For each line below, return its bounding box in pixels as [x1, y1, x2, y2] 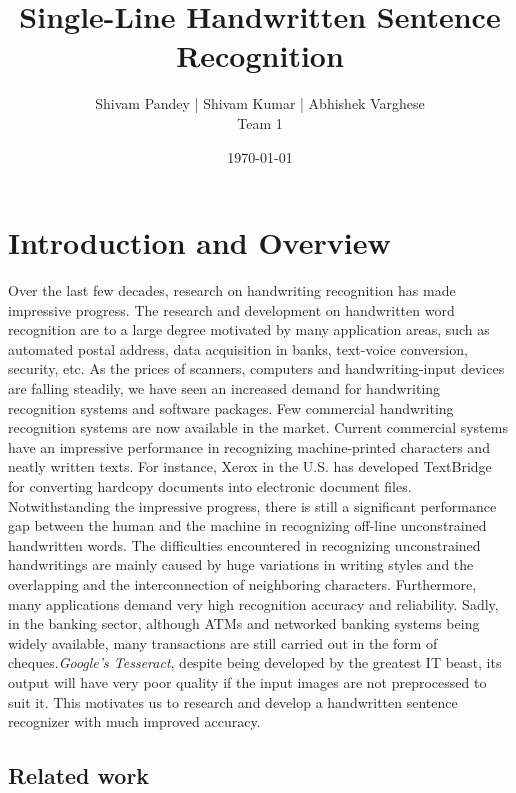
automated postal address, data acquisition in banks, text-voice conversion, [8, 338, 468, 359]
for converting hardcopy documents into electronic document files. [8, 475, 412, 496]
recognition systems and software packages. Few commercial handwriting [8, 397, 454, 418]
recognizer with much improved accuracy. [8, 711, 261, 732]
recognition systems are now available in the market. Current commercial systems [8, 417, 508, 438]
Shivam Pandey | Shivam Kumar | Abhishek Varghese [95, 93, 425, 114]
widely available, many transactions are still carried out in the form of [8, 632, 438, 653]
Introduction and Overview [8, 222, 391, 263]
